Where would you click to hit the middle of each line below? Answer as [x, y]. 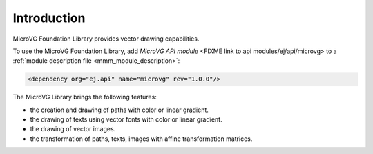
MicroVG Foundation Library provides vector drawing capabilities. [106, 39]
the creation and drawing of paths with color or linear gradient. [119, 110]
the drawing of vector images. [73, 129]
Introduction [49, 18]
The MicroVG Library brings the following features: [85, 97]
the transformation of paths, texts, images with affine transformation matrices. [141, 139]
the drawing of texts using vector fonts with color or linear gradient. [126, 119]
